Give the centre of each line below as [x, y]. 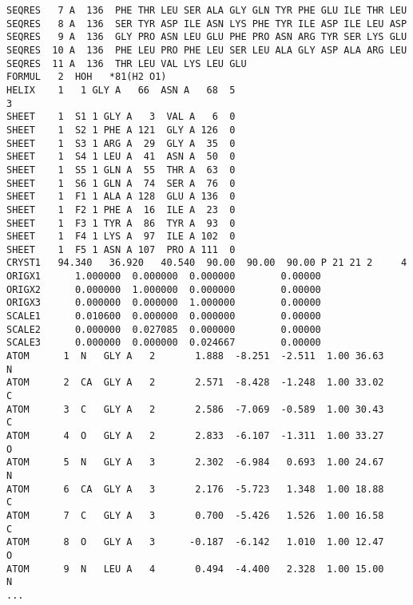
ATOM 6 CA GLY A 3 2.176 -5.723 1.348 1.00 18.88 [195, 489]
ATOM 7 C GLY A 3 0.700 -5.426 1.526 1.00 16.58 [195, 515]
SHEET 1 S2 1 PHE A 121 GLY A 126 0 [121, 130]
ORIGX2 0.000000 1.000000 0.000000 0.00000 [164, 289]
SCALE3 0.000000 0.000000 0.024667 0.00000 [164, 343]
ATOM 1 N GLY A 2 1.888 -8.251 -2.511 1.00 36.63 [195, 356]
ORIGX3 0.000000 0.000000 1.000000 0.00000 [164, 303]
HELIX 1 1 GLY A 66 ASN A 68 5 [121, 90]
